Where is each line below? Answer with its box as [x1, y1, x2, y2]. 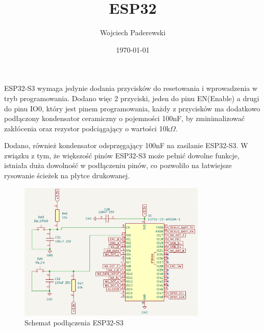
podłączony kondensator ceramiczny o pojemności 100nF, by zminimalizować [4, 113, 245, 124]
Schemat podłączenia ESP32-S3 [25, 317, 124, 328]
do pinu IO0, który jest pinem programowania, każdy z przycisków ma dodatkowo [4, 103, 260, 113]
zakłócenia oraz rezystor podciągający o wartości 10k [4, 123, 171, 133]
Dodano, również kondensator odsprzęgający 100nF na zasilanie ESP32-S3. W [4, 140, 248, 151]
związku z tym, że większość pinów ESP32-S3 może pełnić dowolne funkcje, [4, 150, 239, 160]
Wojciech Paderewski [100, 27, 166, 38]
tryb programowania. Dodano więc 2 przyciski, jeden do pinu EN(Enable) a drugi [4, 92, 259, 103]
